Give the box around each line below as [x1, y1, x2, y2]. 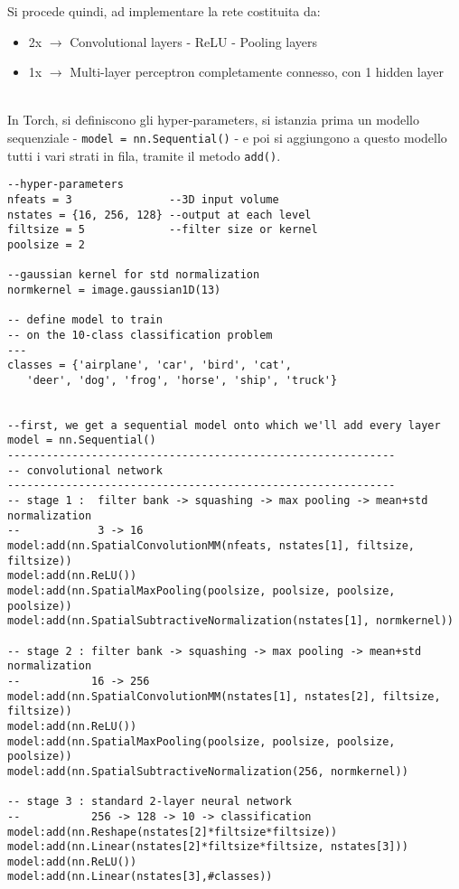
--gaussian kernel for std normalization [7, 268, 260, 282]
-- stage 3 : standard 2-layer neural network [7, 795, 292, 809]
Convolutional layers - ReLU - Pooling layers [70, 32, 318, 51]
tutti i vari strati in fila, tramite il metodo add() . [7, 145, 281, 164]
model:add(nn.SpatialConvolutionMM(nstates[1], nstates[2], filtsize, [7, 689, 441, 703]
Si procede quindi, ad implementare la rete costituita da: [7, 2, 321, 20]
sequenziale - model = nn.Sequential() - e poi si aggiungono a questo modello [7, 127, 447, 146]
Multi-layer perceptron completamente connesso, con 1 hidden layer [70, 62, 444, 81]
